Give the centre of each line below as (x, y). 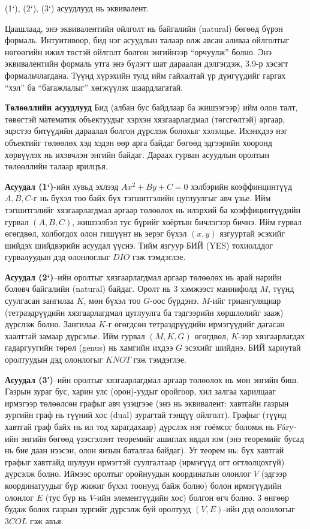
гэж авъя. (46, 520)
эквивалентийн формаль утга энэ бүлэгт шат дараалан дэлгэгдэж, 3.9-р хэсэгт (147, 63)
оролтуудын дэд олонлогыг (54, 359)
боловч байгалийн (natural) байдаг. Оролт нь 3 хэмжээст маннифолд (131, 289)
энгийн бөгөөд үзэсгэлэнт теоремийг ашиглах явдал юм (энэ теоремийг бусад (163, 438)
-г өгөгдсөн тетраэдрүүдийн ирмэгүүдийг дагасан (195, 324)
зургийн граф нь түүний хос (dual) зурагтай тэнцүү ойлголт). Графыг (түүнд (146, 415)
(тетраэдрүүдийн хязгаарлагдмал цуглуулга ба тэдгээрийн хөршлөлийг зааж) (144, 312)
